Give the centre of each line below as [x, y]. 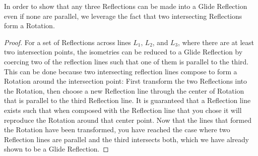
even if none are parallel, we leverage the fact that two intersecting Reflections [123, 16]
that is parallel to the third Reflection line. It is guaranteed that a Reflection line [127, 100]
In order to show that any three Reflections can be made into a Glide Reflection [126, 6]
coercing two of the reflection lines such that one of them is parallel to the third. [126, 61]
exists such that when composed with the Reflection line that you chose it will [123, 110]
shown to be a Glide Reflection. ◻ [57, 149]
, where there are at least [216, 42]
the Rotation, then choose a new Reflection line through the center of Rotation [124, 90]
